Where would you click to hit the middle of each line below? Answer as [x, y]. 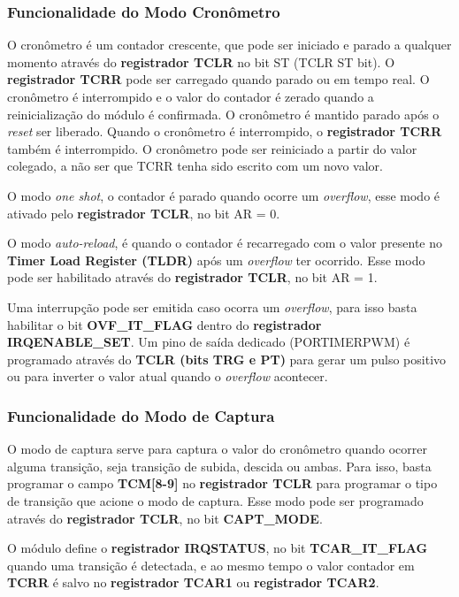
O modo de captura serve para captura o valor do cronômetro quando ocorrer [217, 449]
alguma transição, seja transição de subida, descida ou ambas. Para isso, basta [219, 466]
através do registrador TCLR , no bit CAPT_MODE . [165, 518]
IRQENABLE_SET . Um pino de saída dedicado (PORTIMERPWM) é [209, 342]
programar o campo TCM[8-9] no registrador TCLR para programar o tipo [222, 483]
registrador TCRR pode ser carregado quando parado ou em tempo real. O [218, 79]
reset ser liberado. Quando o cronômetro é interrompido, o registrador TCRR [225, 131]
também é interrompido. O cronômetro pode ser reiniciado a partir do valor [212, 148]
